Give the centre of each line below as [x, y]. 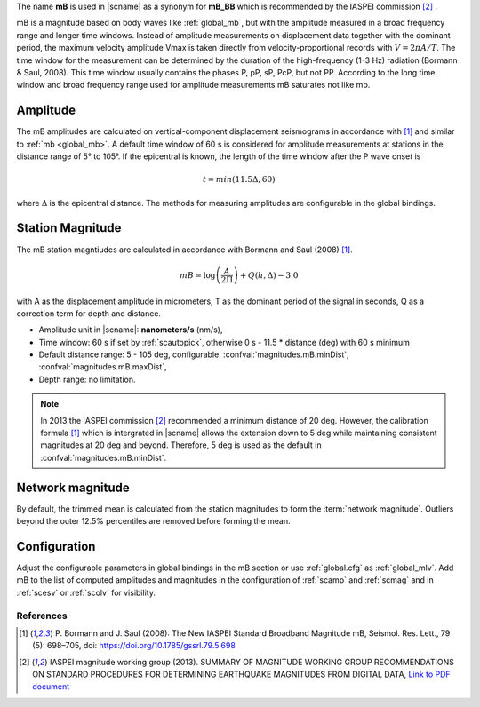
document [51, 687]
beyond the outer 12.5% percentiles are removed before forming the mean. [153, 521]
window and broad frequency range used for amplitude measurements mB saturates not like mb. [193, 85]
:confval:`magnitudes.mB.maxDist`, [103, 367]
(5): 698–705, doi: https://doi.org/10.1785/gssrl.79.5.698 [134, 646]
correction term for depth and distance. [89, 313]
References [42, 616]
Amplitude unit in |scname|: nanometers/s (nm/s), [131, 330]
